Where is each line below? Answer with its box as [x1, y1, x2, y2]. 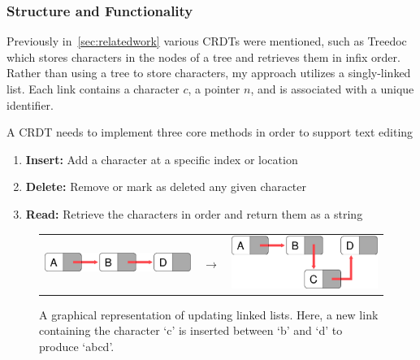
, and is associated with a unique [250, 80, 414, 97]
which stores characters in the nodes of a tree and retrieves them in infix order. [6, 48, 401, 65]
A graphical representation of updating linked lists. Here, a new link [39, 306, 379, 323]
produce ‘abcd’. [39, 337, 115, 354]
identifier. [6, 96, 54, 113]
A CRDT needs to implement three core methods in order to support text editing [6, 124, 414, 141]
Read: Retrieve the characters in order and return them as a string [25, 205, 363, 222]
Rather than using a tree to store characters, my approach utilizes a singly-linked [6, 64, 411, 81]
